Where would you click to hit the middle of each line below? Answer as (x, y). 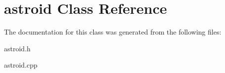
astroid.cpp (21, 65)
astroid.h (17, 48)
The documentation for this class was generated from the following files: (113, 32)
